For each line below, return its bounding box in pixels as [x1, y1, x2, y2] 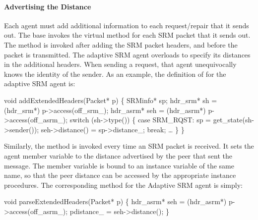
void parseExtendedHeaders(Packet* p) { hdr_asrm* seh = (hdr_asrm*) [4, 196, 227, 207]
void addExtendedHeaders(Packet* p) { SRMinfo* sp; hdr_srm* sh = [4, 95, 217, 105]
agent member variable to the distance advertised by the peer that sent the [4, 150, 233, 161]
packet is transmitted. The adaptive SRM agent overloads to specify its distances [4, 49, 251, 59]
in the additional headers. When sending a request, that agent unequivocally [4, 59, 237, 69]
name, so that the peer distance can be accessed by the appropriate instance [4, 170, 236, 180]
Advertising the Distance [4, 1, 91, 11]
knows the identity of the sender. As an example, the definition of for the [4, 68, 226, 79]
